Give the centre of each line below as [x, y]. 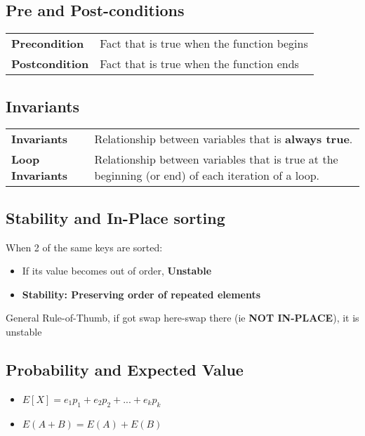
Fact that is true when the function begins [204, 44]
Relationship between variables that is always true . [224, 139]
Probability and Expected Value [125, 369]
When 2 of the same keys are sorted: [84, 247]
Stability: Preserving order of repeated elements [141, 294]
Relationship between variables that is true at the [216, 159]
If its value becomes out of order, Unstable [117, 271]
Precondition [48, 44]
